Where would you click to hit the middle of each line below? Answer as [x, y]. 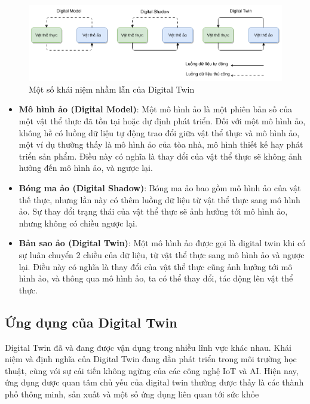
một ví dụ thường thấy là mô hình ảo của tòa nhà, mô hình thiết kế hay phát [161, 144]
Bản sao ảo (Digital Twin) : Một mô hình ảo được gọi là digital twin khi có [162, 243]
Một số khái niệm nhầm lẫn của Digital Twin [112, 89]
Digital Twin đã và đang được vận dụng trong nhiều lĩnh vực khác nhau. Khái [148, 347]
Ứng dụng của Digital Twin [91, 322]
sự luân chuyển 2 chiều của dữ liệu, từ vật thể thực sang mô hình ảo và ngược [162, 254]
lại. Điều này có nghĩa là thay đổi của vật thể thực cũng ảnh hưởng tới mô [156, 266]
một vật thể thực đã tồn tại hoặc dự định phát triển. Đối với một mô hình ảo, [162, 121]
